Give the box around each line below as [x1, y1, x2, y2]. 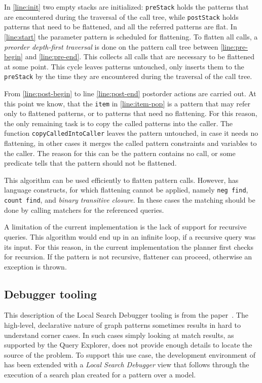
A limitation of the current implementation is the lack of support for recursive [4, 221, 247, 232]
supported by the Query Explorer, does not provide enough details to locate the [4, 339, 252, 350]
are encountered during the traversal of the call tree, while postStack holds [4, 11, 239, 22]
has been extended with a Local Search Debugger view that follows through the [4, 359, 249, 370]
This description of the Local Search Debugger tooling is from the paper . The [4, 310, 248, 320]
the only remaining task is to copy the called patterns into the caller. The [4, 118, 233, 128]
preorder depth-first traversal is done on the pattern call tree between [4, 41, 218, 52]
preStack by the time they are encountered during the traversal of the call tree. [4, 71, 252, 82]
